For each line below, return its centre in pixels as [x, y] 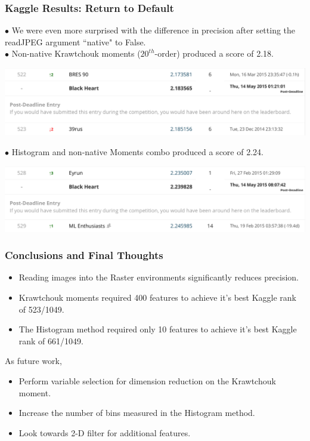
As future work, [33, 361]
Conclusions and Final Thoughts [84, 255]
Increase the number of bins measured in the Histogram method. [137, 413]
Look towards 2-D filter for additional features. [105, 432]
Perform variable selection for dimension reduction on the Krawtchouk [147, 381]
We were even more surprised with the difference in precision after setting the [154, 30]
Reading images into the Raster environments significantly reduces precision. [159, 277]
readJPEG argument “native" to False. [75, 41]
